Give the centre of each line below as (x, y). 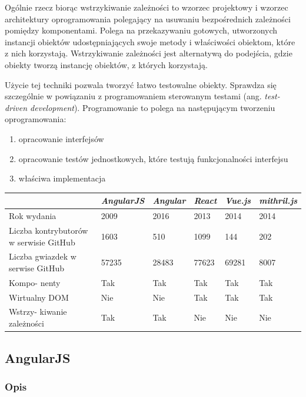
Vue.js (238, 201)
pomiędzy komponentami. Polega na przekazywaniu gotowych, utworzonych (141, 30)
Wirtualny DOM (39, 297)
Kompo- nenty (35, 282)
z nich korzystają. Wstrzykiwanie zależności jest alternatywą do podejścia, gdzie (149, 53)
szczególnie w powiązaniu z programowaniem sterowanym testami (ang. (133, 96)
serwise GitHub (37, 268)
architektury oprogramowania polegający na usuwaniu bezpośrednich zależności (148, 18)
